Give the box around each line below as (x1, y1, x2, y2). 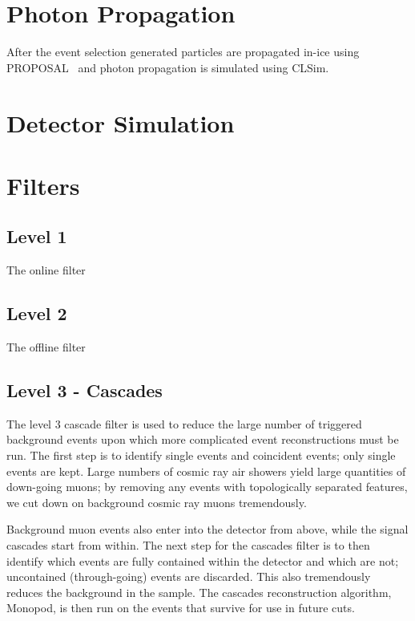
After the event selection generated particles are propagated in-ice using (6, 43, 360, 60)
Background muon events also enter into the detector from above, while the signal (6, 521, 409, 538)
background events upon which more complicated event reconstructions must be (6, 431, 399, 448)
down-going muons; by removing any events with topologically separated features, (6, 478, 408, 495)
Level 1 (6, 224, 67, 249)
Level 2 (6, 301, 67, 326)
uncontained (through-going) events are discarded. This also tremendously (6, 568, 371, 585)
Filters (6, 168, 80, 201)
